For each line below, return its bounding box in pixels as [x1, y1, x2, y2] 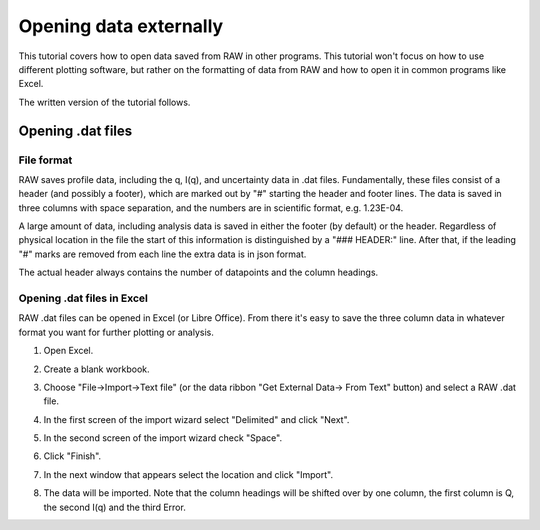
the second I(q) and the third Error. [43, 501, 187, 513]
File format [18, 153, 73, 167]
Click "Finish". [43, 450, 102, 462]
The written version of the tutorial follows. [18, 96, 191, 108]
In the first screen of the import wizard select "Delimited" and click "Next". [43, 413, 350, 425]
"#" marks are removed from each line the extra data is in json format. [18, 248, 307, 260]
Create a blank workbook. [43, 363, 150, 375]
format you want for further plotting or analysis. [18, 326, 214, 338]
